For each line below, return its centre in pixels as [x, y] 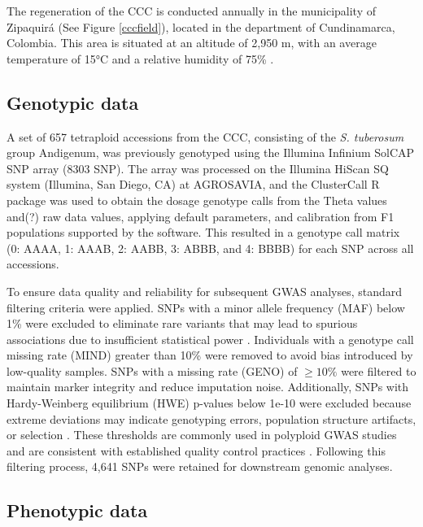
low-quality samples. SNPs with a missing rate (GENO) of [152, 370]
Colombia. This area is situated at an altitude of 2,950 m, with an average [192, 43]
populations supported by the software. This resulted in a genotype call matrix [203, 232]
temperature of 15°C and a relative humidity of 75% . [140, 58]
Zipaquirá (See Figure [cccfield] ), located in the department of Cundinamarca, [201, 26]
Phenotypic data [77, 510]
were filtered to [379, 370]
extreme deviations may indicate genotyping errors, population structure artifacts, [211, 418]
